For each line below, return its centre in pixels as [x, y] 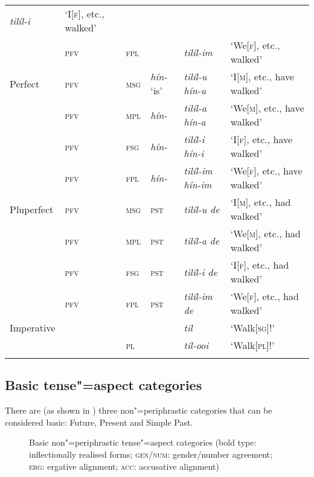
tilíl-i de [200, 272]
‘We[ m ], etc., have [267, 108]
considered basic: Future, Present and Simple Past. [99, 422]
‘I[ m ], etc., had [261, 202]
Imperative [33, 328]
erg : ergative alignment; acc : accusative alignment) [124, 466]
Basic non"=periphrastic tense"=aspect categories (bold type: [143, 442]
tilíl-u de [202, 209]
